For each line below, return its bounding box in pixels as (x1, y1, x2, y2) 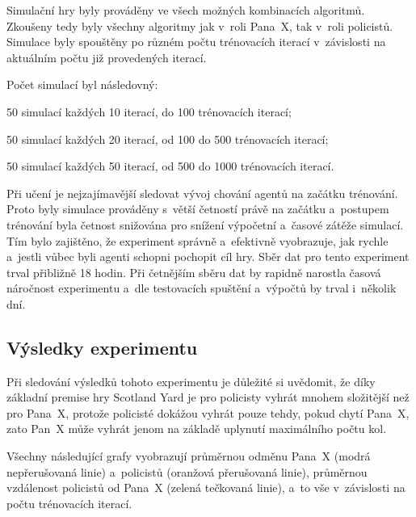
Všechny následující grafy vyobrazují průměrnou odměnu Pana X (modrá (6, 448, 371, 464)
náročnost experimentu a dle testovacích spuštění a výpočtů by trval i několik (6, 280, 397, 296)
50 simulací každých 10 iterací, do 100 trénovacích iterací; (6, 103, 292, 120)
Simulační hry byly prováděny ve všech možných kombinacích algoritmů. (6, 2, 365, 18)
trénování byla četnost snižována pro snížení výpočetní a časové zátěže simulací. (6, 216, 404, 233)
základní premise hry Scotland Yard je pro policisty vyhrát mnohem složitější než (6, 389, 410, 406)
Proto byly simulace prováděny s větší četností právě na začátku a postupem (6, 200, 389, 217)
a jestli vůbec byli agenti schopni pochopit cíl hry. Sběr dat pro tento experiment (6, 248, 410, 265)
